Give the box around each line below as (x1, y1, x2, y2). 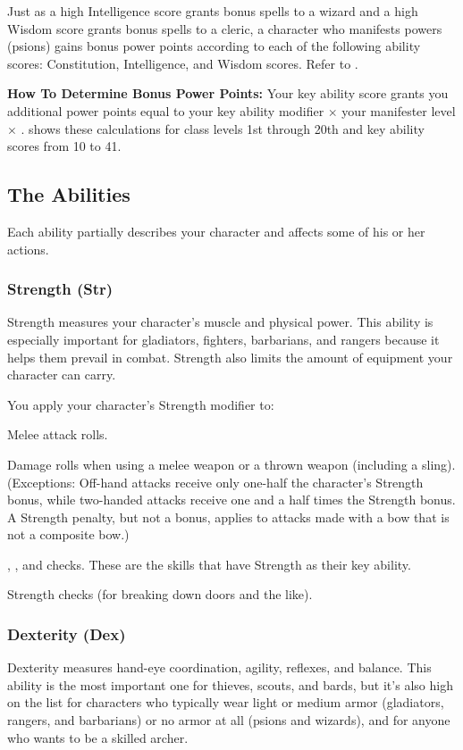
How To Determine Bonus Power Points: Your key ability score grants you (7, 84, 449, 103)
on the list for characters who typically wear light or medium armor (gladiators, (7, 693, 444, 712)
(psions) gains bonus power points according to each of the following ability (7, 37, 421, 55)
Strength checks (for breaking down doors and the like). (7, 585, 313, 604)
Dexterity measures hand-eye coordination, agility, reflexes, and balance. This (7, 658, 432, 677)
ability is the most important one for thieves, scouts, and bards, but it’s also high (7, 675, 453, 694)
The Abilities (7, 180, 130, 208)
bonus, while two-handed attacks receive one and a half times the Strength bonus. (7, 490, 456, 509)
